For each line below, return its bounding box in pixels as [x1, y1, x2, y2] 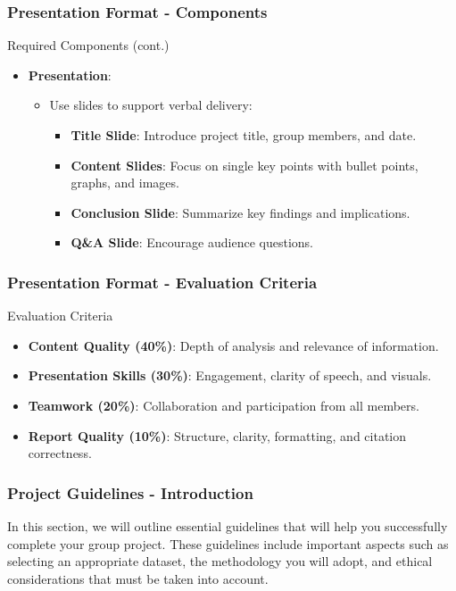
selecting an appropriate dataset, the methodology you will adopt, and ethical [7, 552, 433, 570]
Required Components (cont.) [7, 36, 170, 54]
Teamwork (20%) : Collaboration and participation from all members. [28, 395, 419, 414]
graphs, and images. [70, 173, 179, 192]
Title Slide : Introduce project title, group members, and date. [70, 126, 417, 144]
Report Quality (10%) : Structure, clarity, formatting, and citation [28, 426, 407, 445]
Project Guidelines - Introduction [7, 481, 253, 504]
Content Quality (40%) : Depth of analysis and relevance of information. [28, 336, 439, 354]
